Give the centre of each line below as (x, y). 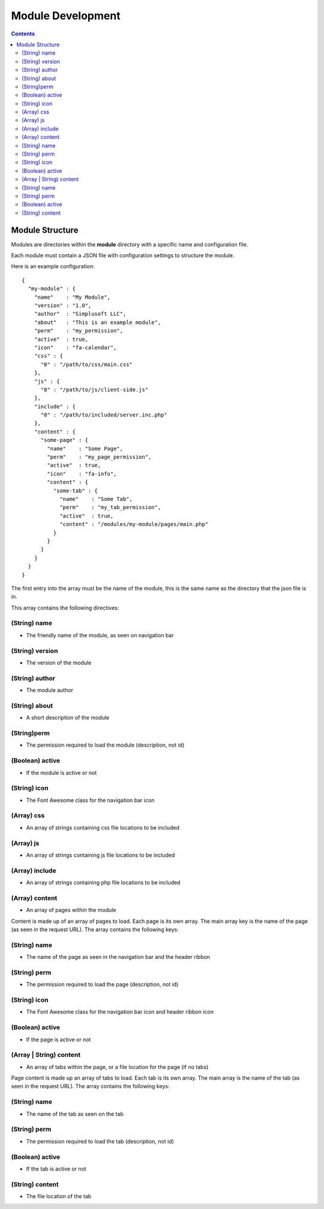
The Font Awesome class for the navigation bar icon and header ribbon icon (120, 1012)
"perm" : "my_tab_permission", (110, 507)
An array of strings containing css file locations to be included (103, 827)
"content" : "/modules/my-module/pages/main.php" (134, 524)
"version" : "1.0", (63, 306)
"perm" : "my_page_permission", (99, 457)
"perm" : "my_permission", (78, 331)
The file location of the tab (59, 1196)
